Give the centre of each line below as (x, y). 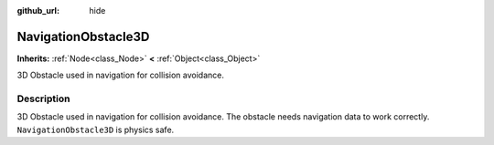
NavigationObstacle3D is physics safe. (96, 129)
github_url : (38, 10)
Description (43, 98)
